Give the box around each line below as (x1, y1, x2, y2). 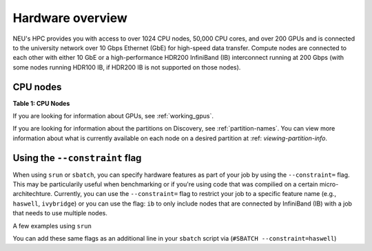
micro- (319, 180, 339, 188)
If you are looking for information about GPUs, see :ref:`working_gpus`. (12, 112, 214, 120)
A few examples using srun (12, 221, 92, 230)
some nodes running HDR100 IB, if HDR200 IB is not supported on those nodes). (12, 63, 241, 72)
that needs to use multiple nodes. (12, 209, 108, 217)
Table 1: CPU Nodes (12, 99, 70, 107)
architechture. (12, 190, 53, 198)
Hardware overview (12, 10, 127, 25)
